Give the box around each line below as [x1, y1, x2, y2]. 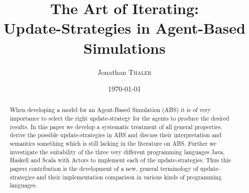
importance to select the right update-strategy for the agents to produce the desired [10, 114, 229, 123]
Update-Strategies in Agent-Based [4, 18, 245, 38]
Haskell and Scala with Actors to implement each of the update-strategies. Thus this [10, 156, 231, 164]
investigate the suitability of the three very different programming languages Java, [10, 147, 225, 156]
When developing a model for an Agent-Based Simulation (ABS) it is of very [10, 106, 211, 114]
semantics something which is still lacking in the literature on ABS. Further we [10, 139, 217, 148]
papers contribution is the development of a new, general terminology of [10, 164, 198, 173]
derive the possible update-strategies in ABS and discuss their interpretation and [10, 131, 222, 139]
